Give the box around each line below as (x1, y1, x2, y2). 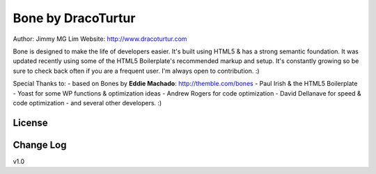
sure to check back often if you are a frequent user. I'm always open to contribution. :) (13, 67, 260, 75)
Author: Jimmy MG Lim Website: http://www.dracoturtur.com (13, 35, 187, 43)
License (13, 116, 48, 128)
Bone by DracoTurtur (13, 10, 136, 26)
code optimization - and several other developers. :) (13, 98, 162, 107)
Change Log (13, 139, 67, 150)
